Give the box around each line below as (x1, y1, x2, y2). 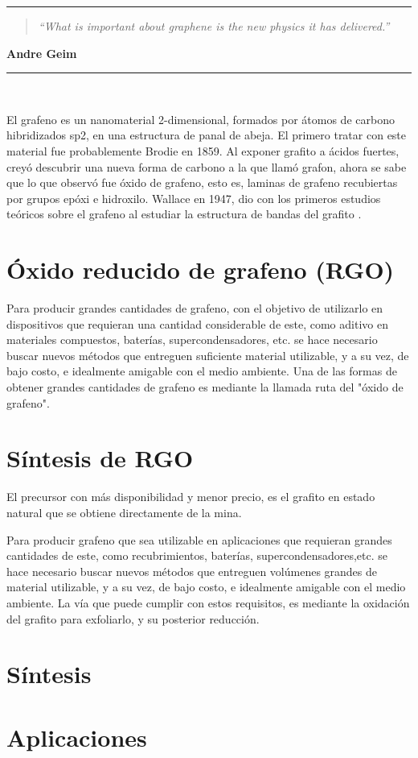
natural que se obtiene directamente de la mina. (6, 503, 242, 520)
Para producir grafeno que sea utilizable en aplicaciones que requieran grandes (6, 531, 392, 548)
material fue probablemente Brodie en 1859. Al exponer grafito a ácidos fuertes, (6, 142, 400, 159)
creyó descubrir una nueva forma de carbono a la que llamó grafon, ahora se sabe (6, 158, 407, 175)
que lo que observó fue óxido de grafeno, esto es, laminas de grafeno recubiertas (6, 174, 398, 191)
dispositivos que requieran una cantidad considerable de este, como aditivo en (6, 315, 388, 332)
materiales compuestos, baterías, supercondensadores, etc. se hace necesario (6, 331, 378, 348)
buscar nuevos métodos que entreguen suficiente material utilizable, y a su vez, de (6, 346, 409, 363)
